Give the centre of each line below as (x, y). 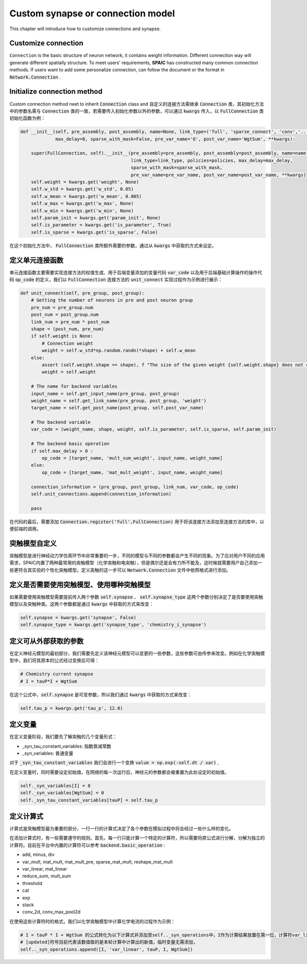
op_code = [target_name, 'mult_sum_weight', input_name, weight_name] (132, 458)
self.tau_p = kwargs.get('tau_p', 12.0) (71, 708)
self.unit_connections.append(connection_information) (101, 494)
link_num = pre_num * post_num (70, 322)
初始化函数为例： (27, 118)
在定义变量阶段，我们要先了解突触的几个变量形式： (63, 737)
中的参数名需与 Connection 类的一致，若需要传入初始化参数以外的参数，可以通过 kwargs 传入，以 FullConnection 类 (137, 111)
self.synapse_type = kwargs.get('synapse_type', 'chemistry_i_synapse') (113, 625)
